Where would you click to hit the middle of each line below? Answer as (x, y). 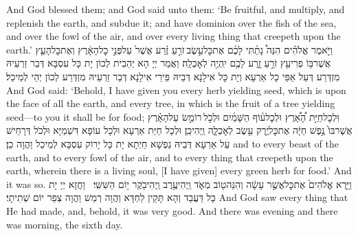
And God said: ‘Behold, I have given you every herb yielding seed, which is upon (176, 90)
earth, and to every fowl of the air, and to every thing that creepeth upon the (170, 157)
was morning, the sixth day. (65, 224)
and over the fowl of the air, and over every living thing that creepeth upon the (174, 36)
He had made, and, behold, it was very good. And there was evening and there (172, 210)
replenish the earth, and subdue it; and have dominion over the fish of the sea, (171, 22)
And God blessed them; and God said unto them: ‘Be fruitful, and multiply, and (176, 9)
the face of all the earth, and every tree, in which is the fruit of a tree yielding (171, 103)
